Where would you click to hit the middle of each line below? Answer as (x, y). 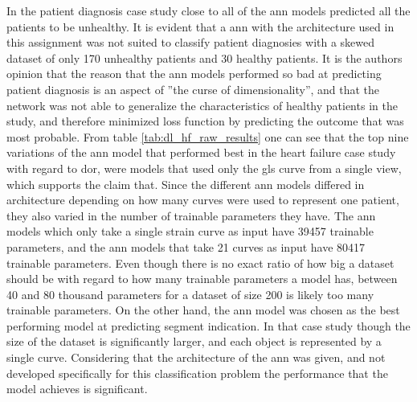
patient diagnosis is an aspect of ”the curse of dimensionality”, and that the (193, 89)
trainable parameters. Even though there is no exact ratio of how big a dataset (200, 263)
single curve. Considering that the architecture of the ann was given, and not (196, 357)
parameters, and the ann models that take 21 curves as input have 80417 (186, 246)
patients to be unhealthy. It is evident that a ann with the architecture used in (200, 26)
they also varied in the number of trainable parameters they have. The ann (191, 215)
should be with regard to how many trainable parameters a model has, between (202, 279)
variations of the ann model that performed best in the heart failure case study (201, 152)
